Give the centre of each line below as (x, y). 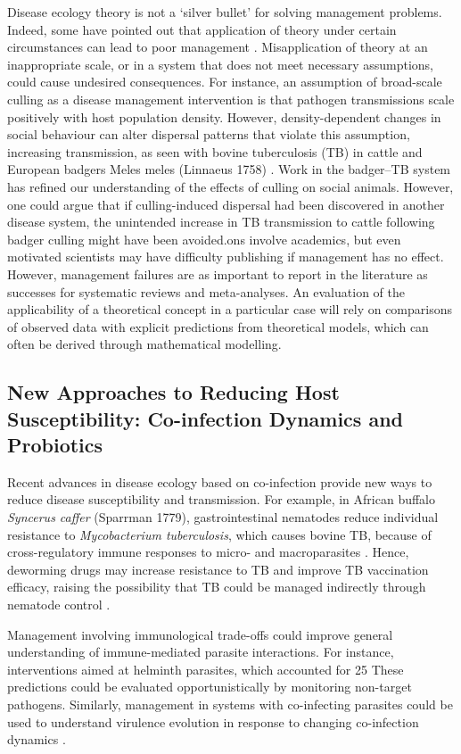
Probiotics (55, 445)
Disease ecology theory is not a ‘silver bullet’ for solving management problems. (225, 12)
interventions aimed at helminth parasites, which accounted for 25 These (206, 669)
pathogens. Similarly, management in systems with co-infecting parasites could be (230, 704)
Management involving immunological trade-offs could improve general (200, 634)
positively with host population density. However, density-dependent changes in (224, 116)
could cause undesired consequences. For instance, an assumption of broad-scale (225, 82)
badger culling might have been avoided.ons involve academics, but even (204, 239)
